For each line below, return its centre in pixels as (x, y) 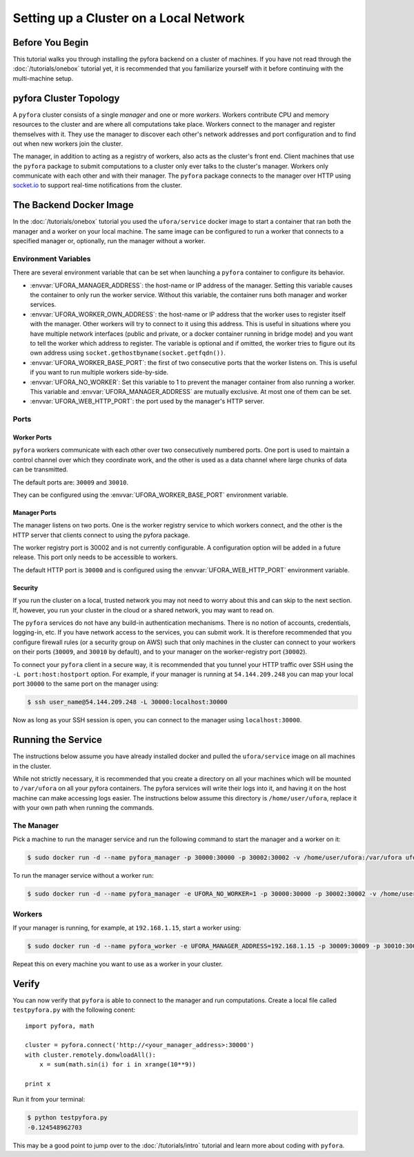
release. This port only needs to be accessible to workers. (95, 557)
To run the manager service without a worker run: (83, 876)
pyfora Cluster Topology (66, 98)
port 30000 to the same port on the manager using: (86, 684)
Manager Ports (34, 512)
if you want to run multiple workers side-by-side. (99, 373)
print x (38, 1084)
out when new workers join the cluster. (68, 143)
